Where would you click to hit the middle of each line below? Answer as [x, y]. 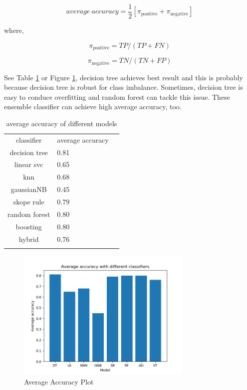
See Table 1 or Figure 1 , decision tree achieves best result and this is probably [123, 77]
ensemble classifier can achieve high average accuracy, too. [93, 106]
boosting [29, 226]
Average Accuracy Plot [59, 381]
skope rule [29, 201]
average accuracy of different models [62, 123]
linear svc [29, 164]
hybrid [29, 239]
